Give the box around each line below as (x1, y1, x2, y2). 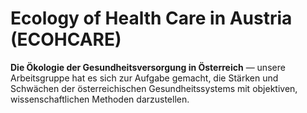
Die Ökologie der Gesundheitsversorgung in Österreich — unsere (10, 61, 286, 73)
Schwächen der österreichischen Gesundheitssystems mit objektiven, (10, 82, 298, 94)
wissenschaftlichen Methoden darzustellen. (10, 93, 190, 105)
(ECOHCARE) (10, 28, 122, 51)
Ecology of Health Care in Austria (10, 7, 293, 30)
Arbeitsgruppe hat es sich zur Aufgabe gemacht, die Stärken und (10, 72, 279, 84)
